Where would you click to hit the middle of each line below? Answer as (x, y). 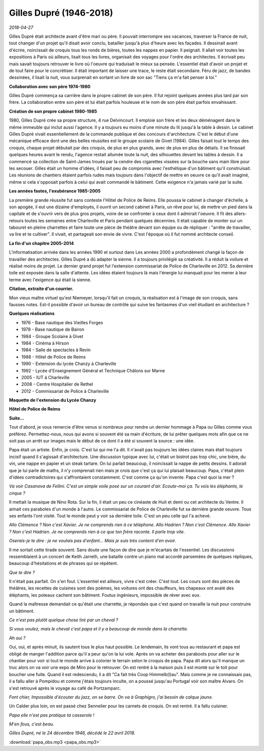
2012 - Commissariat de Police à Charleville (65, 391)
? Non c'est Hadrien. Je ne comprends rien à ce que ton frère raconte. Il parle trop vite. (97, 532)
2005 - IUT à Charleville (45, 377)
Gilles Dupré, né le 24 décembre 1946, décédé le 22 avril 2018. (72, 733)
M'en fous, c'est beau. (32, 724)
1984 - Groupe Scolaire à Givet (52, 336)
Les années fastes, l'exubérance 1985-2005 (55, 191)
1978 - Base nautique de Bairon (53, 329)
